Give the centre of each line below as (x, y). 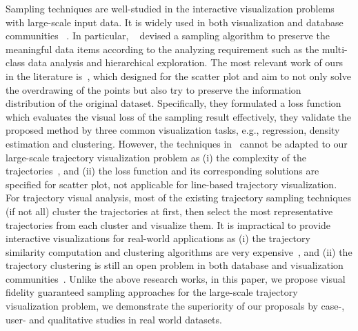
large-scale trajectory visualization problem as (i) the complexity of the (156, 157)
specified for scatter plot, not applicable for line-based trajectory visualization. (171, 184)
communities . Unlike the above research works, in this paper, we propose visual (176, 278)
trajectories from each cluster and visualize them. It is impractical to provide (168, 224)
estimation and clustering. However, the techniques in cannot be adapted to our (177, 143)
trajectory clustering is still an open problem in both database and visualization (175, 265)
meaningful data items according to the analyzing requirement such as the (162, 49)
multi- (335, 49)
